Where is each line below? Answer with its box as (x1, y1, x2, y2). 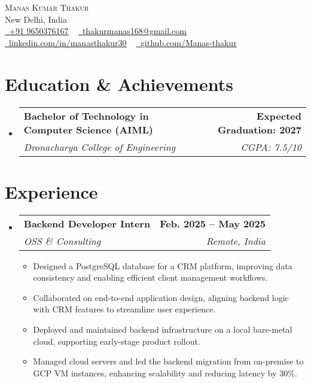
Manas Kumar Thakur (5, 1, 89, 13)
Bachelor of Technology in (23, 108, 149, 123)
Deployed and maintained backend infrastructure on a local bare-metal (33, 323, 292, 335)
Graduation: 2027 (217, 122, 301, 136)
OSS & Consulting (23, 233, 101, 248)
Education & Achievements (5, 71, 233, 96)
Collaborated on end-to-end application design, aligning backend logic (33, 291, 289, 303)
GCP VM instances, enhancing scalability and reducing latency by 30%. (33, 366, 297, 379)
